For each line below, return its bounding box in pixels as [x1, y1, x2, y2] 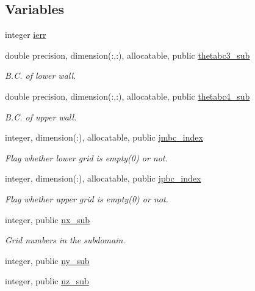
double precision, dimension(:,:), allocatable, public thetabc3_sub [5, 48, 250, 61]
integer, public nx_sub [5, 213, 90, 226]
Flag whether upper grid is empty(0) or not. [5, 192, 168, 205]
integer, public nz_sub [5, 274, 89, 287]
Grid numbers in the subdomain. [5, 234, 126, 246]
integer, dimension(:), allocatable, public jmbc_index [5, 131, 203, 144]
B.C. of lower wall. [5, 69, 76, 82]
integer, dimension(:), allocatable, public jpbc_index [5, 172, 201, 185]
